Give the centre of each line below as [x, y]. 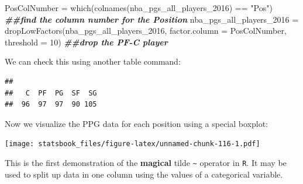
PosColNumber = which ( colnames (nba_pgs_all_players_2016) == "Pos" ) [139, 8]
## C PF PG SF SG [51, 93]
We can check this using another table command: [93, 61]
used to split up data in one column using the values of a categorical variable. [144, 174]
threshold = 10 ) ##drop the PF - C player [86, 42]
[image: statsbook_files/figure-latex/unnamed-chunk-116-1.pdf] [132, 144]
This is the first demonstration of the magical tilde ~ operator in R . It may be [146, 162]
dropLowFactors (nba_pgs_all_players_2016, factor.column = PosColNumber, [146, 31]
